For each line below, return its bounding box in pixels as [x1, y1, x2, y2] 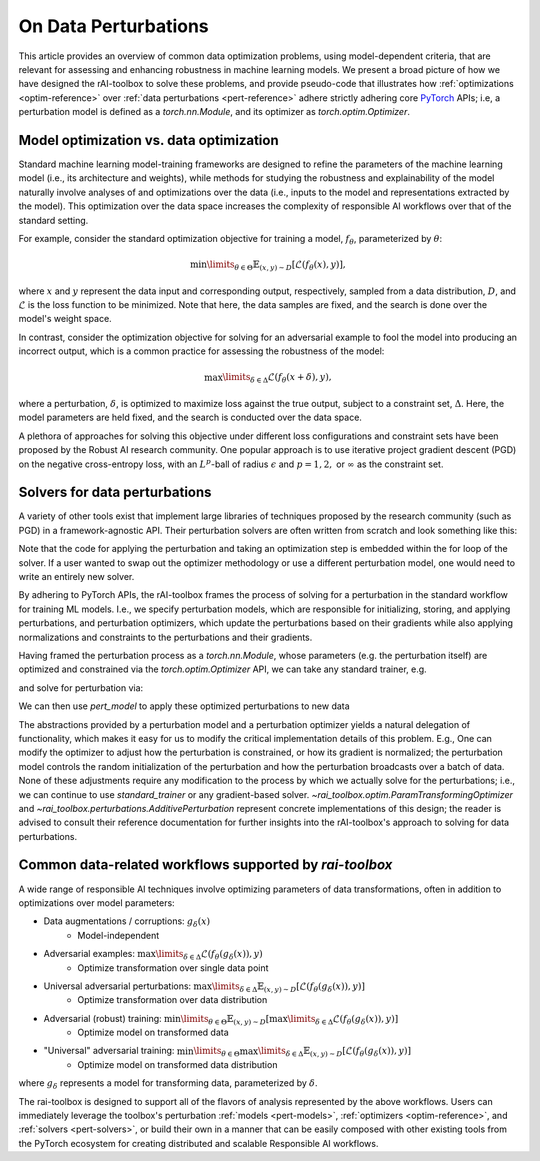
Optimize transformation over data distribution [77, 994, 268, 1006]
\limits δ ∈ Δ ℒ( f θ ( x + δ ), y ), [222, 371, 332, 385]
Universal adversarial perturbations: [43, 980, 192, 992]
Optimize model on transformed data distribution [77, 1058, 278, 1070]
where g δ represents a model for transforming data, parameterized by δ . [18, 1077, 319, 1092]
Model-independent [77, 929, 160, 941]
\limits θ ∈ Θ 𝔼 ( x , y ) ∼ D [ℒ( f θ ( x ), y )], [206, 259, 346, 272]
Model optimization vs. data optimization [18, 131, 279, 149]
